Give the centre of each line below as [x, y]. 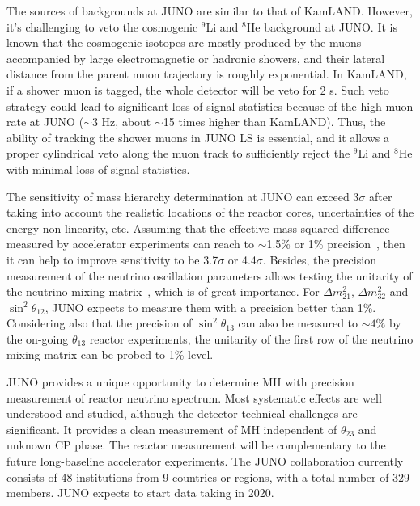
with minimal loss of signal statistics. [98, 169]
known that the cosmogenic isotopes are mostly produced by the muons [184, 42]
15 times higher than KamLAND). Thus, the [274, 122]
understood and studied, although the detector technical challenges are [182, 413]
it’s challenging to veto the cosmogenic [102, 26]
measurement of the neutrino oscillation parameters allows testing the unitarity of [210, 275]
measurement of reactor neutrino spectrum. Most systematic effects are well [194, 397]
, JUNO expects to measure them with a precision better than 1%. [210, 307]
